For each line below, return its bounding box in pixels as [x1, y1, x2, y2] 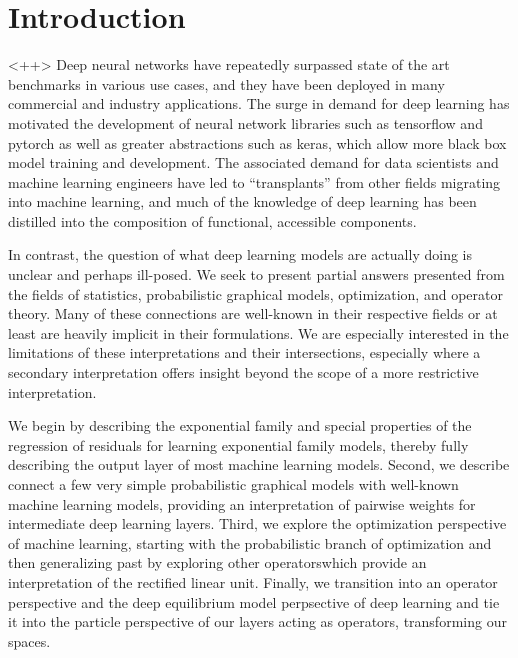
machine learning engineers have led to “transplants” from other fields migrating [8, 171, 501, 192]
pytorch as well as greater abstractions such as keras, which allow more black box [8, 132, 507, 153]
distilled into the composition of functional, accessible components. [8, 210, 417, 231]
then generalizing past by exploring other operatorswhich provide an [8, 552, 427, 573]
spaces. [8, 630, 51, 651]
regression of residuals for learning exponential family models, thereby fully [8, 434, 469, 455]
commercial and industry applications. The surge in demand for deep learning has [8, 93, 510, 114]
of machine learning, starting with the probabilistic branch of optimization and [8, 532, 492, 553]
